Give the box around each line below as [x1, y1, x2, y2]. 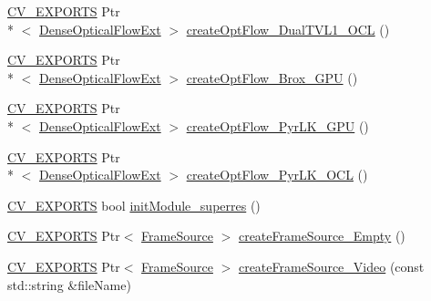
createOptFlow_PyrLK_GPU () [186, 116, 369, 135]
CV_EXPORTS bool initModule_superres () [7, 195, 261, 214]
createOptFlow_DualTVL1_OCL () [186, 19, 390, 38]
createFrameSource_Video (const [238, 256, 425, 275]
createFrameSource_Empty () [238, 226, 405, 245]
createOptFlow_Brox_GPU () [186, 67, 358, 87]
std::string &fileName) [7, 275, 131, 294]
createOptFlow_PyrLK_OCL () [186, 165, 368, 184]
